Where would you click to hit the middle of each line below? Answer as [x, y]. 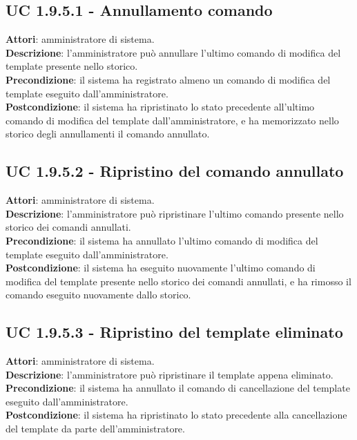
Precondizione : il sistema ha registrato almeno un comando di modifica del [168, 79]
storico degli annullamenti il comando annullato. [108, 134]
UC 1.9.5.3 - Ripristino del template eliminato [174, 332]
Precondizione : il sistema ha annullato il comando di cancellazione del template [178, 388]
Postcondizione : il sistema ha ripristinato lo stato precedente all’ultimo [160, 107]
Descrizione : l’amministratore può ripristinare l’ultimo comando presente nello [175, 213]
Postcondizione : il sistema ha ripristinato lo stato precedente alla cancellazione [176, 415]
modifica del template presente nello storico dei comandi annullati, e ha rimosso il [178, 281]
